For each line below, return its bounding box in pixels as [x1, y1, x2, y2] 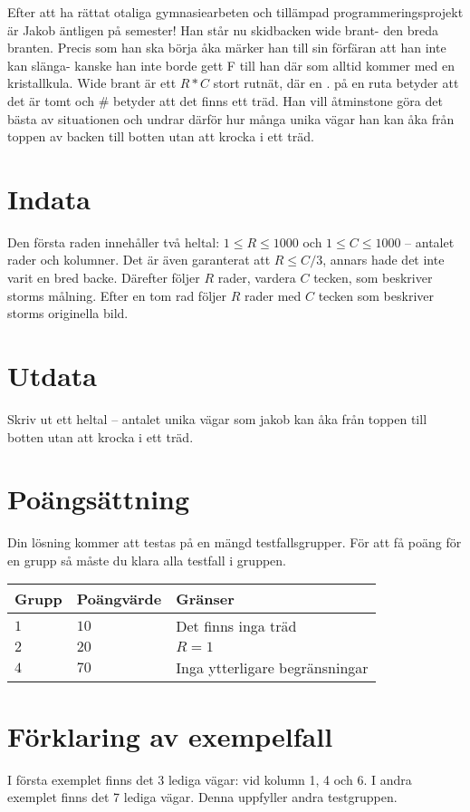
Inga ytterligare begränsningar [176, 657, 369, 679]
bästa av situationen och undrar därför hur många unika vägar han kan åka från [7, 109, 455, 128]
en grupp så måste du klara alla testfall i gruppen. [7, 550, 286, 569]
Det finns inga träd [176, 615, 297, 637]
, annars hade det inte [322, 250, 445, 269]
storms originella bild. [7, 304, 129, 323]
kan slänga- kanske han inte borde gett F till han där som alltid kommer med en [7, 55, 456, 74]
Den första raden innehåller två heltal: [7, 232, 220, 251]
